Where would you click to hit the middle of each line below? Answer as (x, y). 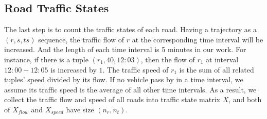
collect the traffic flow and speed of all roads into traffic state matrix (112, 99)
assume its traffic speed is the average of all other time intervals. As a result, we (130, 89)
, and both (245, 99)
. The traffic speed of (136, 69)
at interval (222, 59)
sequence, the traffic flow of (81, 39)
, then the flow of (168, 59)
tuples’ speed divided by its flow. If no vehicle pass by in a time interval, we (124, 79)
